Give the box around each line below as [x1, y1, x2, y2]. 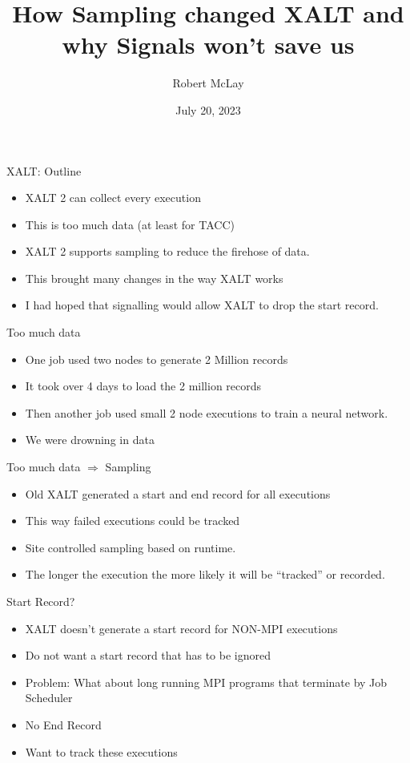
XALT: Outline [6, 162, 82, 179]
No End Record [25, 716, 102, 733]
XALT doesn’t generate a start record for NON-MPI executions [25, 620, 338, 636]
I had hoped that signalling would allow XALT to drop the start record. [25, 297, 379, 313]
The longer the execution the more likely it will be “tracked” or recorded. [25, 566, 385, 583]
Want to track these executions [25, 743, 178, 760]
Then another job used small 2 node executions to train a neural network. [25, 404, 388, 421]
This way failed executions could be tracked [25, 512, 240, 529]
